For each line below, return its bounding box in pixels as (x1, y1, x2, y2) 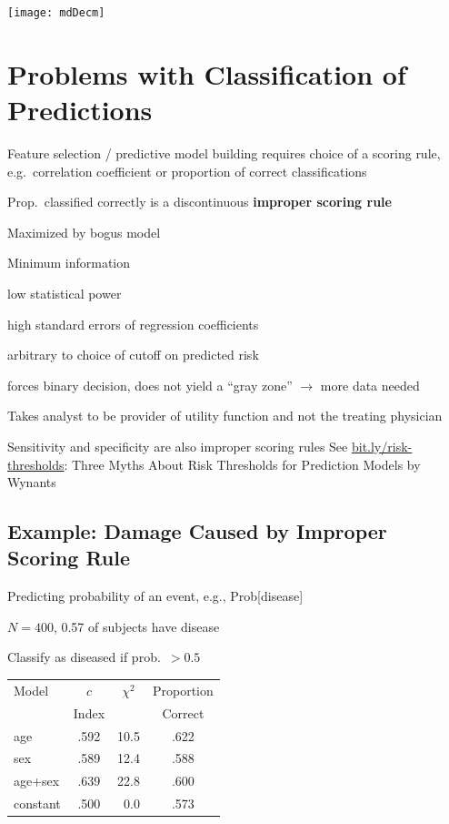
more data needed (320, 375, 420, 394)
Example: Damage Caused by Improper (7, 517, 387, 545)
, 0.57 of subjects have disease (53, 616, 220, 636)
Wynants (7, 473, 56, 492)
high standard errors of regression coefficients (7, 314, 259, 333)
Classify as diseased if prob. (7, 647, 161, 666)
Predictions (7, 91, 153, 128)
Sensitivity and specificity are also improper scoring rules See (7, 436, 348, 455)
